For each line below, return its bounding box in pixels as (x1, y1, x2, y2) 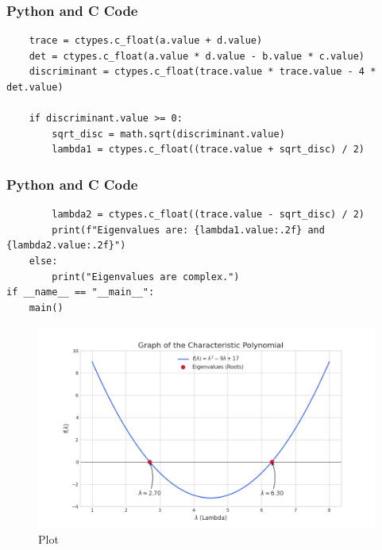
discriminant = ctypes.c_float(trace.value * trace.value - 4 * (29, 66, 376, 78)
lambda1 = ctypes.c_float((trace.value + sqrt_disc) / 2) (52, 144, 365, 156)
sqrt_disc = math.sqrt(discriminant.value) (52, 128, 285, 140)
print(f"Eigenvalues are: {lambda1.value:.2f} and (52, 224, 325, 236)
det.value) (6, 82, 64, 93)
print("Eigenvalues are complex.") (52, 271, 240, 283)
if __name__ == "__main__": (6, 287, 155, 298)
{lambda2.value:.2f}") (6, 240, 126, 252)
